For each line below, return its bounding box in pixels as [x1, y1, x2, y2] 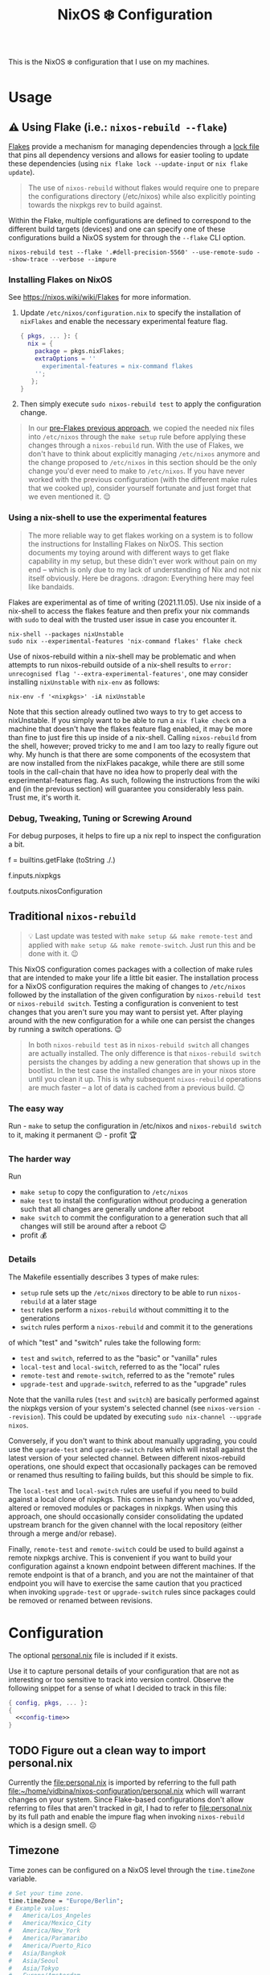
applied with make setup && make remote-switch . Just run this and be [27, 940, 256, 950]
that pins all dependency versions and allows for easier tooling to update [8, 150, 249, 160]
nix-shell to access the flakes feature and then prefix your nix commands [8, 605, 251, 616]
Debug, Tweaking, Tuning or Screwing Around [8, 813, 193, 824]
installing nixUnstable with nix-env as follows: [8, 677, 161, 687]
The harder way [8, 1154, 72, 1165]
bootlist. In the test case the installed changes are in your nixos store [27, 1065, 256, 1075]
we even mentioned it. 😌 [27, 492, 111, 501]
